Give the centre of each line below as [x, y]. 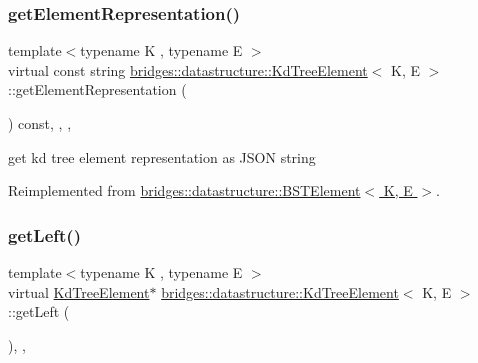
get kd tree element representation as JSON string [162, 156]
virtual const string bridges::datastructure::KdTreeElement [188, 69]
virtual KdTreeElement [79, 291]
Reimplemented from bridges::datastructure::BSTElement [184, 190]
